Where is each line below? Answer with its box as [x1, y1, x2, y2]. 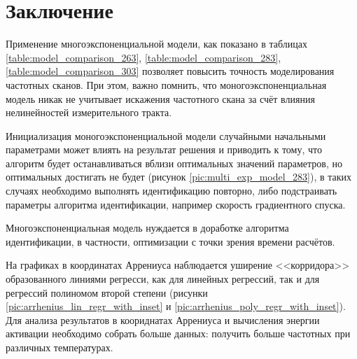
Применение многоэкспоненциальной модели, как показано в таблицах [6, 36, 307, 51]
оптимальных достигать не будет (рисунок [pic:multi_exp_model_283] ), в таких [6, 169, 352, 184]
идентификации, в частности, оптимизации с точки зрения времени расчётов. [6, 234, 335, 248]
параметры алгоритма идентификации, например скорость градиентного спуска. [6, 197, 346, 211]
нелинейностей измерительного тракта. [6, 105, 172, 120]
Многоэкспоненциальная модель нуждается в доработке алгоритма [6, 220, 289, 235]
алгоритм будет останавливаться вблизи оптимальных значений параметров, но [6, 155, 342, 170]
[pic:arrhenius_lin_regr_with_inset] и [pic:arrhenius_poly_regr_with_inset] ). [6, 299, 346, 314]
